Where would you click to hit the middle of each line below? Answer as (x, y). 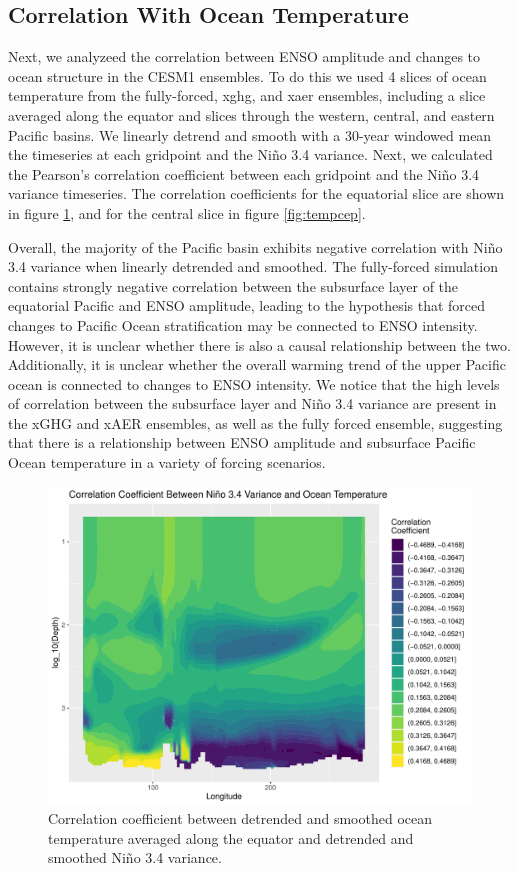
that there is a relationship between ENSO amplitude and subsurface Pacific (242, 442)
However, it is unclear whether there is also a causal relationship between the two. (259, 344)
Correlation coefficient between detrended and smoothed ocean (240, 818)
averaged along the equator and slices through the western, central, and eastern (251, 114)
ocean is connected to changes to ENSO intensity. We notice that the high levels (254, 383)
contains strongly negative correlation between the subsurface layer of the (233, 285)
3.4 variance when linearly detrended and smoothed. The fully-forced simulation (253, 266)
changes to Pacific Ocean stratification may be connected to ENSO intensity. (243, 324)
